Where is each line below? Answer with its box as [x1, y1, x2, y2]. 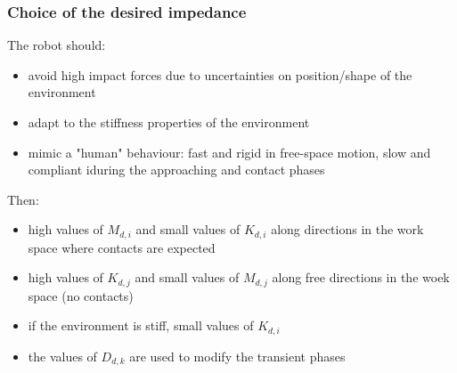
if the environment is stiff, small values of [28, 316, 254, 335]
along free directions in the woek [272, 268, 450, 287]
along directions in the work [271, 220, 424, 239]
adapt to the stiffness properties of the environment [28, 113, 310, 131]
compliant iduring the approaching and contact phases [28, 160, 325, 179]
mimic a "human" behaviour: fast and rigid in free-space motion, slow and [28, 142, 431, 161]
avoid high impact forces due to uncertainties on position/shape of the [28, 65, 412, 84]
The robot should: [7, 36, 106, 54]
